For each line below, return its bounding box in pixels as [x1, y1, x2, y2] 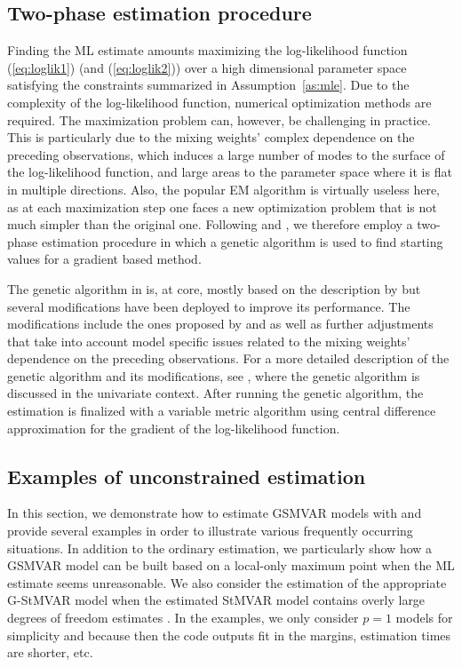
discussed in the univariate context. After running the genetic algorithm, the [7, 384, 424, 402]
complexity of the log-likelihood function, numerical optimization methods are [7, 92, 432, 111]
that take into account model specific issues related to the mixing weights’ [7, 331, 410, 350]
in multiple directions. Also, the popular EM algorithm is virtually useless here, [7, 179, 441, 198]
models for [395, 608, 453, 627]
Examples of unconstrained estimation [7, 462, 366, 489]
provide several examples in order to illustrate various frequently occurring [7, 521, 413, 540]
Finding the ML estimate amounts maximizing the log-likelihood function [7, 41, 408, 60]
